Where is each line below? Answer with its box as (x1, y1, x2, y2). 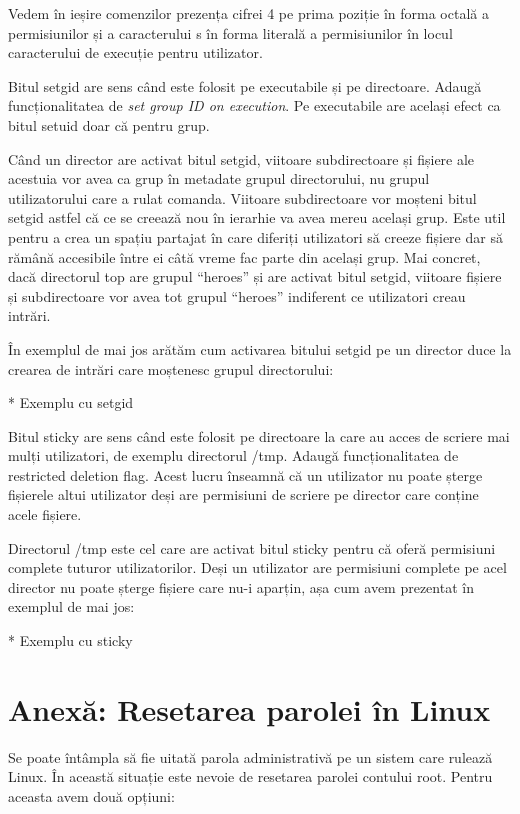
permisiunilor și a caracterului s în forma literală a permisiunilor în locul (8, 22, 453, 43)
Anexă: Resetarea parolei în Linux (8, 688, 491, 729)
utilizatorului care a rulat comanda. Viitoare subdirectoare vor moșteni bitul (8, 187, 477, 208)
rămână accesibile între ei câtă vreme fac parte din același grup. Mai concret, (8, 246, 481, 267)
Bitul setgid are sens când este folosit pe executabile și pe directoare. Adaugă (8, 75, 482, 96)
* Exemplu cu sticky (8, 630, 133, 651)
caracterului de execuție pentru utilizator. (8, 42, 263, 63)
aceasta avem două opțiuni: (8, 785, 175, 806)
